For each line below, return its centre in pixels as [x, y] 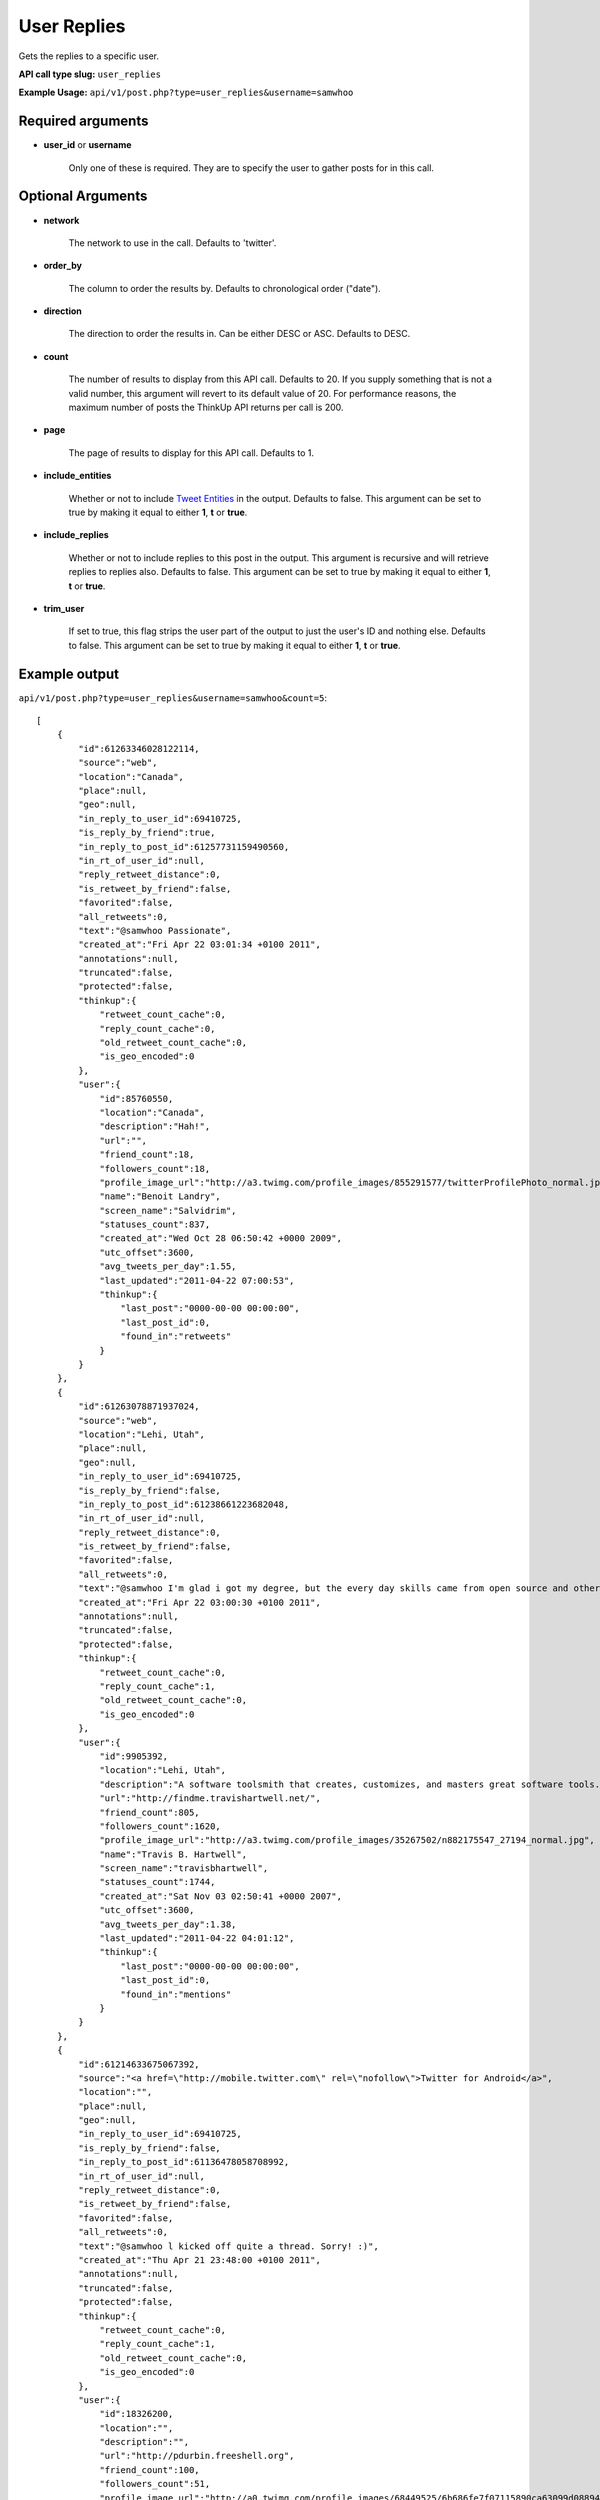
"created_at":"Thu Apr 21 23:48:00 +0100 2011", [200, 2260]
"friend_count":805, [149, 1812]
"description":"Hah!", [155, 1126]
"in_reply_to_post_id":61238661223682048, [184, 1504]
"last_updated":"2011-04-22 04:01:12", [197, 1938]
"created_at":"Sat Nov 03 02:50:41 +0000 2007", [220, 1896]
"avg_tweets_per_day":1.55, [168, 1266]
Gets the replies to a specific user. [89, 56]
